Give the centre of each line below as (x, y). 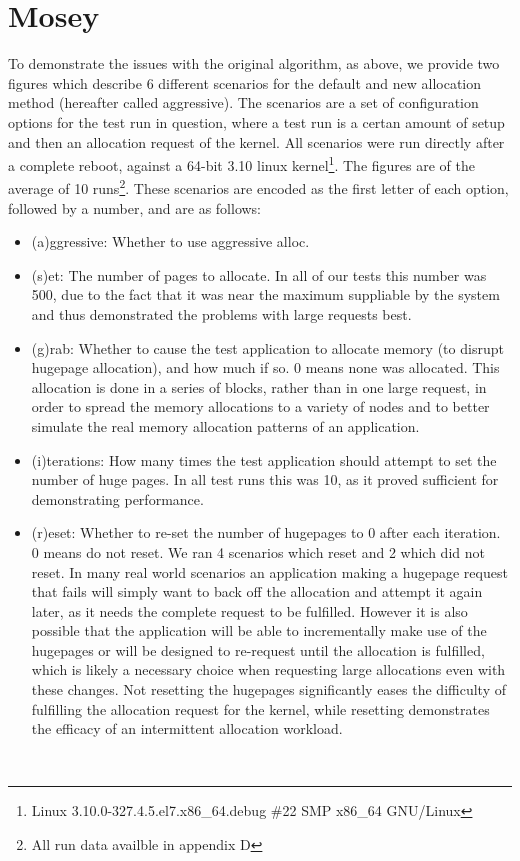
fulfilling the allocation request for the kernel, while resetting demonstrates (260, 708)
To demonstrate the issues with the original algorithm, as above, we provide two (254, 63)
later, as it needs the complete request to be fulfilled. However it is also (249, 610)
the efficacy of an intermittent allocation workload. (187, 728)
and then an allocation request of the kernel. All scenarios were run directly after (256, 141)
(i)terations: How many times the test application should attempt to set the (264, 459)
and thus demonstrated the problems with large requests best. (221, 313)
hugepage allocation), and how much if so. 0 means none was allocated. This (265, 367)
